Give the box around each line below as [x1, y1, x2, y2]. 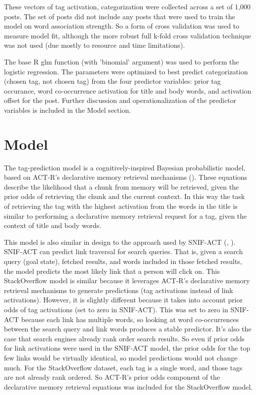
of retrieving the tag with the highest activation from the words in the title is [4, 201, 238, 211]
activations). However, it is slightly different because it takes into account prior [4, 295, 243, 305]
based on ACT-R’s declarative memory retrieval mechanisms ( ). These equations [4, 172, 248, 182]
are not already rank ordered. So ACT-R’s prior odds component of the [4, 372, 220, 382]
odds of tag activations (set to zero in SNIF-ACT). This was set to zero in [4, 304, 228, 314]
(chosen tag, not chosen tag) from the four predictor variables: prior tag [4, 76, 221, 86]
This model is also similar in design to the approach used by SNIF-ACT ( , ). [4, 236, 236, 247]
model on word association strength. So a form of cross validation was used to [4, 21, 240, 31]
